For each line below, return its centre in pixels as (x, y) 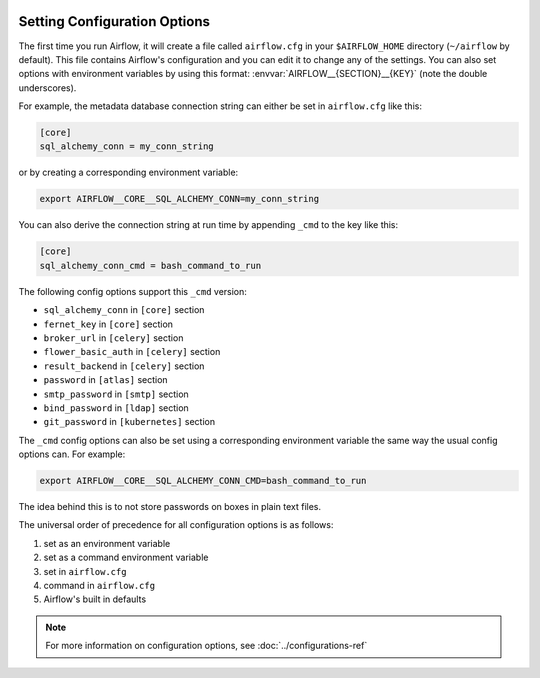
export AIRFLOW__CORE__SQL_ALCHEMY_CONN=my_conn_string (179, 199)
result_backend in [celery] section (124, 366)
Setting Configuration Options (114, 21)
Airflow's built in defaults (95, 599)
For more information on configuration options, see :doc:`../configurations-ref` (206, 646)
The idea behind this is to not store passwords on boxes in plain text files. (170, 507)
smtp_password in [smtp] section (116, 394)
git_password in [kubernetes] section (129, 422)
